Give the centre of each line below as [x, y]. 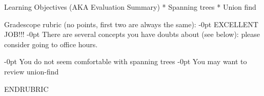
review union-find [32, 71]
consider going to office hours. [51, 44]
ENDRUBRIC [26, 89]
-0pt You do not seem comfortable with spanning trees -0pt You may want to [126, 61]
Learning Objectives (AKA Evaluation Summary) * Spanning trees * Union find [130, 7]
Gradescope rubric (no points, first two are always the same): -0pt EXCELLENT [131, 24]
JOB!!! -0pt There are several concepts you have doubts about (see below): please [132, 34]
